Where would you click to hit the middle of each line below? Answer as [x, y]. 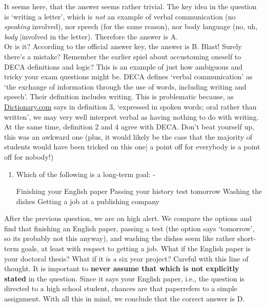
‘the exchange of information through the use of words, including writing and [125, 86]
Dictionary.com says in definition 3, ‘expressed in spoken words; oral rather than [130, 106]
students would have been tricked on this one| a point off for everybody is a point [132, 147]
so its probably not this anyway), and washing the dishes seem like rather [120, 238]
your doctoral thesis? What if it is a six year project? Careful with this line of [126, 258]
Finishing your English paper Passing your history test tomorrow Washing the [139, 191]
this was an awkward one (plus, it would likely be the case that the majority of [128, 136]
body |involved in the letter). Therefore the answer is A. [91, 36]
